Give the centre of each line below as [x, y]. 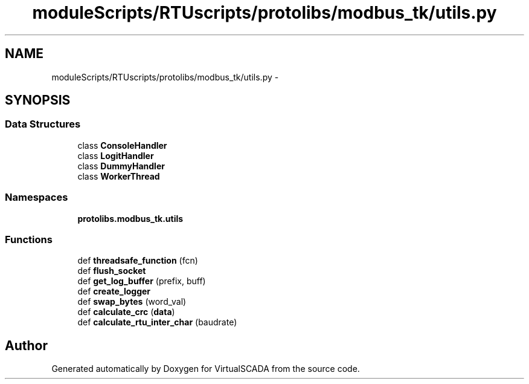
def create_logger [114, 291]
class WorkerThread [119, 176]
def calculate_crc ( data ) [126, 312]
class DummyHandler [121, 166]
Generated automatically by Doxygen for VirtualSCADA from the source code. [206, 369]
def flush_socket [112, 271]
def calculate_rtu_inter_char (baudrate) [157, 322]
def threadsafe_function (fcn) [138, 261]
